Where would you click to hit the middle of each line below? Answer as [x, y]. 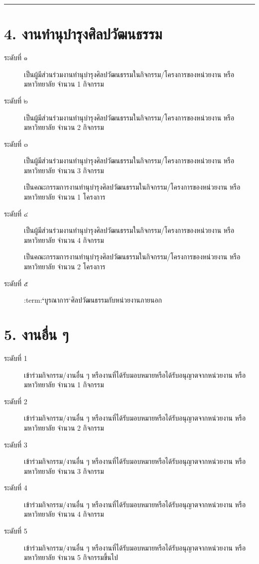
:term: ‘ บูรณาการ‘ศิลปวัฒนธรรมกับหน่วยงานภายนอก [93, 300]
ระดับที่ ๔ [16, 213]
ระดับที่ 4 [16, 488]
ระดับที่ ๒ [16, 100]
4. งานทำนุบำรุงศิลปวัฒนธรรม [83, 34]
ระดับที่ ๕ [16, 283]
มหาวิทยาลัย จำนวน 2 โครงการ [65, 267]
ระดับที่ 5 [16, 531]
